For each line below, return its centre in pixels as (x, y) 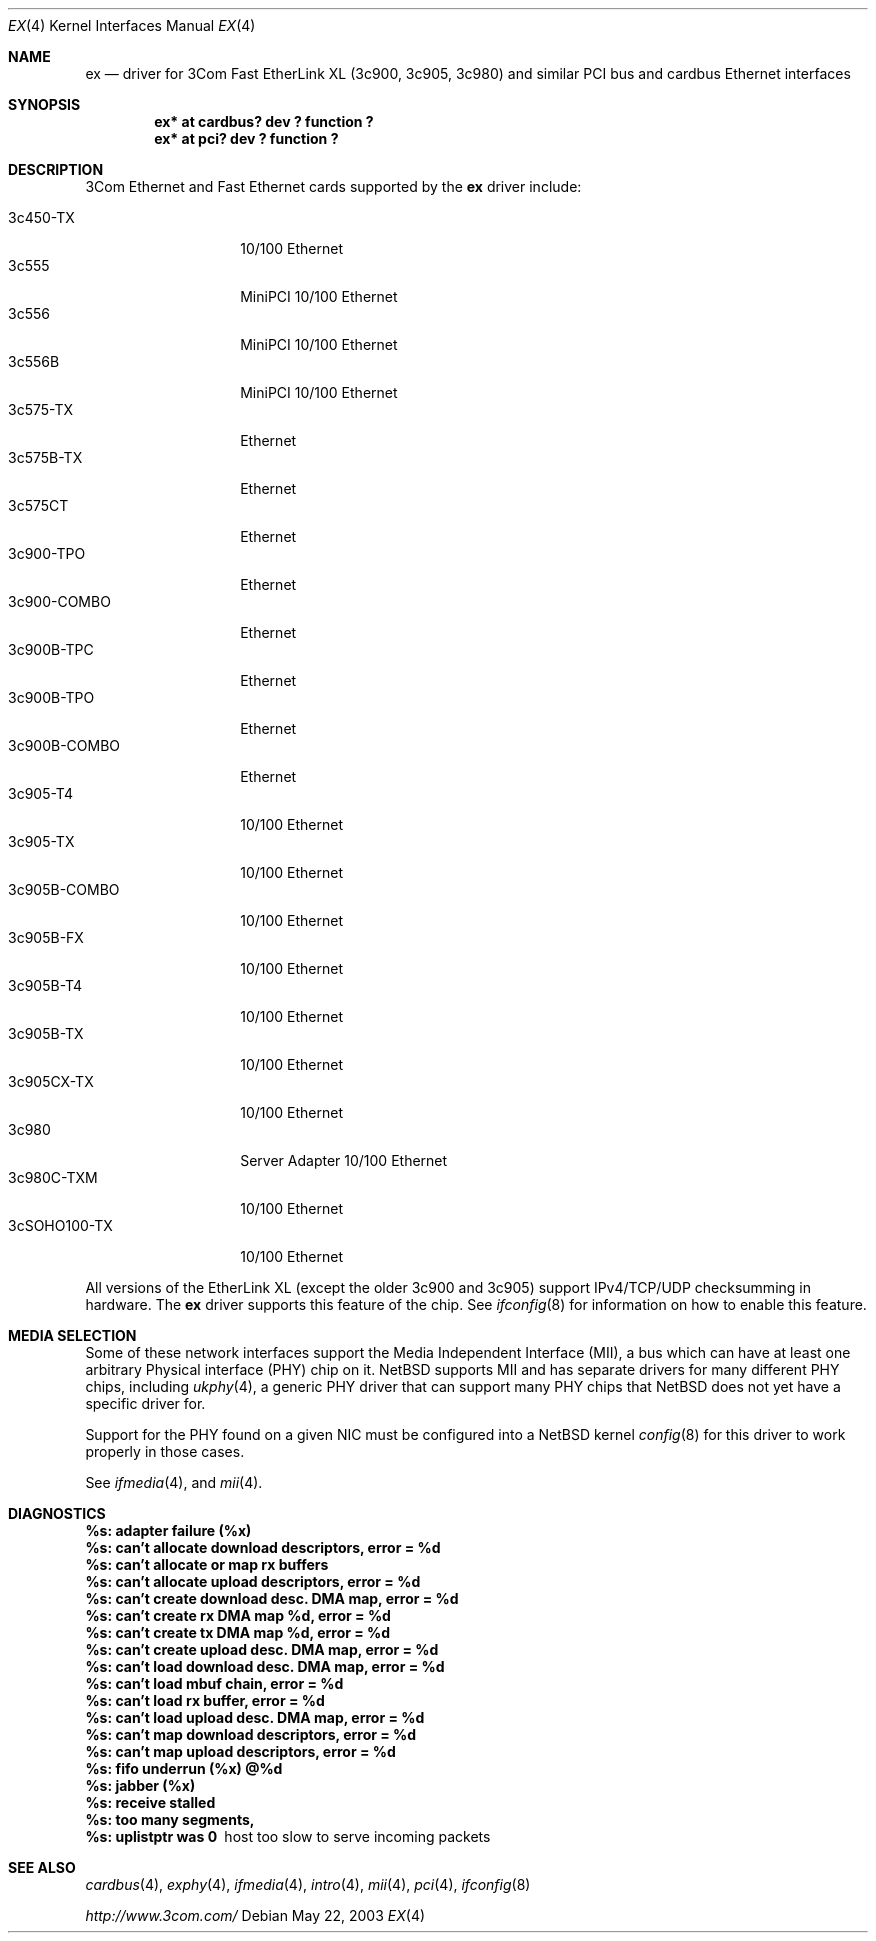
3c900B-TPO (51, 697)
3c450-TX (41, 217)
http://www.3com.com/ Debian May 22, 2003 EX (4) (255, 1915)
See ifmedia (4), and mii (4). (174, 1482)
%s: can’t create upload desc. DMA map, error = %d (262, 1649)
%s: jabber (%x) (140, 1785)
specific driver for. (145, 1403)
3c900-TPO (47, 553)
